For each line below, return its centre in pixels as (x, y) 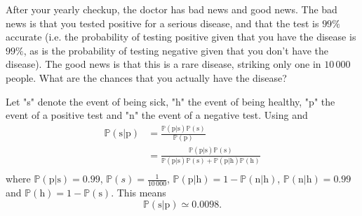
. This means (139, 192)
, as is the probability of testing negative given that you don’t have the (176, 50)
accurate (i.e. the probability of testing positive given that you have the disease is (181, 37)
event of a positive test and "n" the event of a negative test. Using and (157, 115)
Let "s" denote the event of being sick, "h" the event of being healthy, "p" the (170, 101)
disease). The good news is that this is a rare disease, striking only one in (163, 64)
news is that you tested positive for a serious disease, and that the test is (162, 23)
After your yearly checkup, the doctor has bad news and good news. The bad (172, 9)
